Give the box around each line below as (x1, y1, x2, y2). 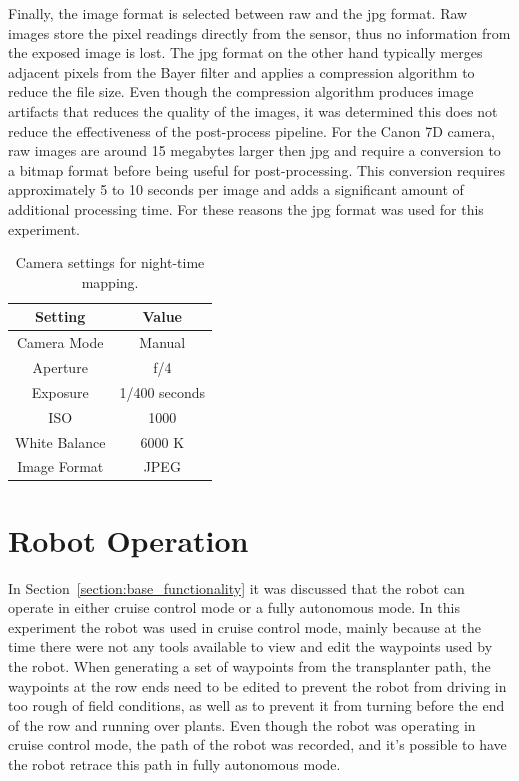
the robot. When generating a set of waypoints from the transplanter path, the (8, 655, 491, 676)
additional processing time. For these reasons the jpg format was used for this (8, 198, 484, 219)
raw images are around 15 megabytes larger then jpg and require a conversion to (8, 140, 501, 161)
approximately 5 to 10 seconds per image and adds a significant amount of (8, 179, 464, 200)
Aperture (32, 357, 88, 377)
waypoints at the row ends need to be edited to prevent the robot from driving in (8, 675, 507, 696)
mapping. (81, 271, 139, 292)
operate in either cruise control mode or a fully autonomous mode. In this (8, 597, 460, 618)
